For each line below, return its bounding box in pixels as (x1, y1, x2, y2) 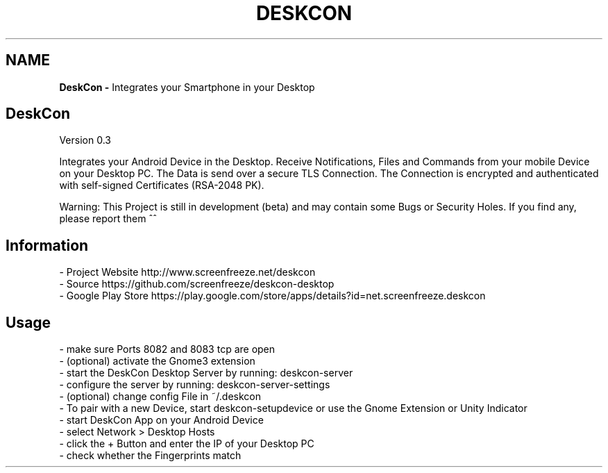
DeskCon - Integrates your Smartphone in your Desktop (59, 81, 315, 93)
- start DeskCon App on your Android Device (59, 414, 264, 426)
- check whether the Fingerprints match (59, 449, 242, 462)
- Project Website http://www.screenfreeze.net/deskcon (59, 266, 316, 279)
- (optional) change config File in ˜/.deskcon (59, 390, 261, 403)
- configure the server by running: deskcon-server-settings (59, 379, 330, 391)
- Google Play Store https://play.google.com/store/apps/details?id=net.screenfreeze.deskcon (59, 290, 486, 302)
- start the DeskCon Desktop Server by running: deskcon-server (59, 367, 353, 379)
